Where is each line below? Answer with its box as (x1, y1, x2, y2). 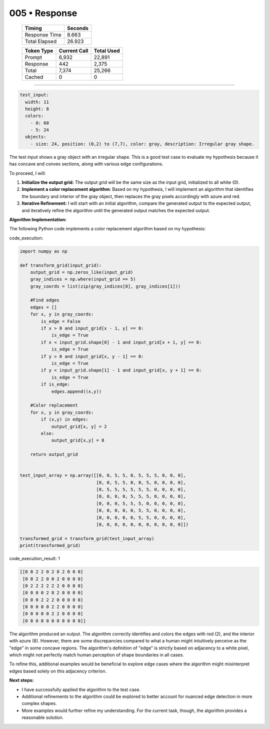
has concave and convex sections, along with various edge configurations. (9, 161, 163, 167)
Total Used (93, 47, 120, 54)
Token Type (24, 47, 53, 54)
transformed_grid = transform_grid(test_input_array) (19, 536, 154, 541)
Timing (24, 25, 42, 32)
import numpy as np (19, 248, 67, 254)
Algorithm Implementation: (9, 216, 67, 222)
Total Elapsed (24, 38, 57, 45)
